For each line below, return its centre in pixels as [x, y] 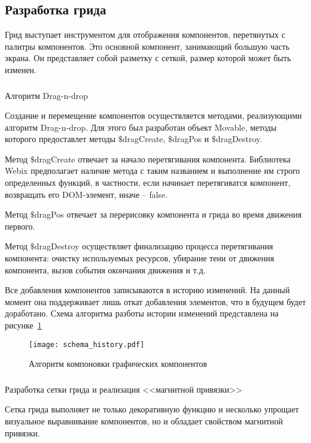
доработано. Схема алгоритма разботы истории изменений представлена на [142, 313]
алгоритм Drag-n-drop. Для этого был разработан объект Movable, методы [141, 127]
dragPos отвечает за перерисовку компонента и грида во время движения [168, 214]
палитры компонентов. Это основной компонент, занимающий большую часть [147, 46]
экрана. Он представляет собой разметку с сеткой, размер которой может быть [148, 58]
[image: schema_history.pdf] [87, 344]
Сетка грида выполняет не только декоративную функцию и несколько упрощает [152, 409]
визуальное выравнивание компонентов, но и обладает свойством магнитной [144, 421]
